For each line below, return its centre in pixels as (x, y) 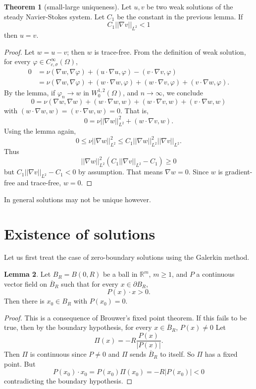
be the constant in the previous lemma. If (180, 16)
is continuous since (58, 354)
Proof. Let (19, 51)
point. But (20, 363)
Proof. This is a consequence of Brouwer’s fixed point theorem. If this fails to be (126, 317)
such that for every (90, 283)
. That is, (134, 111)
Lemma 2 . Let (27, 274)
